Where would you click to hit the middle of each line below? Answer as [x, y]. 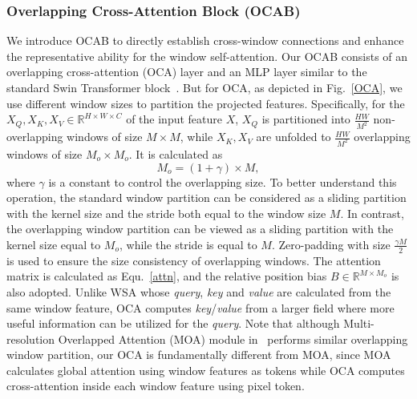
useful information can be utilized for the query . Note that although [173, 323]
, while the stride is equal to [188, 244]
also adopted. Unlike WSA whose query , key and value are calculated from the [199, 291]
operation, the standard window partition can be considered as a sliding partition [206, 197]
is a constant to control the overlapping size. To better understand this [223, 181]
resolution [31, 339]
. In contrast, [372, 213]
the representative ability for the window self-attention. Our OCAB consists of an [207, 56]
